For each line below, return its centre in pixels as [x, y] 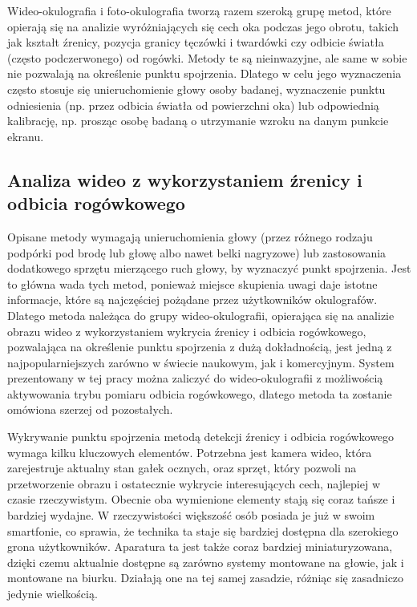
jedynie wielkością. [53, 593]
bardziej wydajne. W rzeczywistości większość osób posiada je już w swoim [191, 515]
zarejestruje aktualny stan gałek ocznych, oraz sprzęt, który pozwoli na [182, 468]
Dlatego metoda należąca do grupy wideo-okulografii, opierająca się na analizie [201, 315]
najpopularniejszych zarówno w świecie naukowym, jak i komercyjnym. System [201, 362]
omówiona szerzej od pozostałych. [90, 409]
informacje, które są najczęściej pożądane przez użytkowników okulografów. [192, 299]
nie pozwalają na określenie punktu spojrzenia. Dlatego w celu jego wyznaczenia [204, 73]
